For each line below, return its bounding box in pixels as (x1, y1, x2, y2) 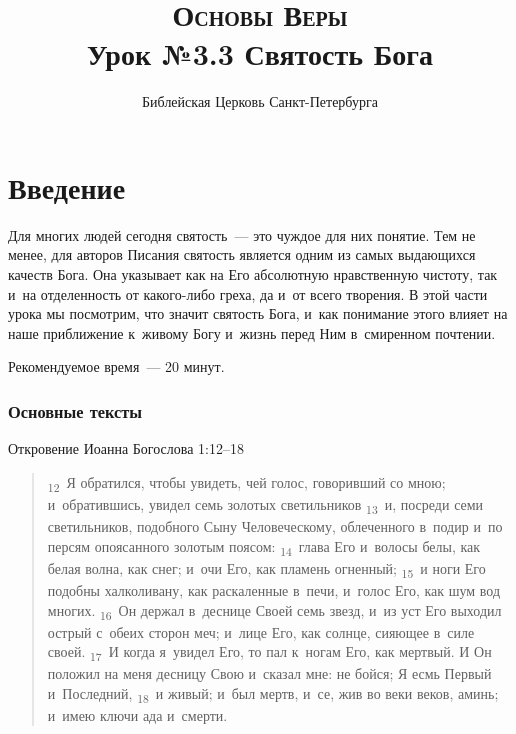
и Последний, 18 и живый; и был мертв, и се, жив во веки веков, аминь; (47, 682, 499, 706)
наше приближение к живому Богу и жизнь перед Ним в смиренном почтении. (8, 322, 496, 343)
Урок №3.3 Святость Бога (87, 33, 433, 74)
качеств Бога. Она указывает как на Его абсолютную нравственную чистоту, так (8, 264, 498, 285)
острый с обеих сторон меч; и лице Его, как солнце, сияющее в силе (47, 621, 475, 642)
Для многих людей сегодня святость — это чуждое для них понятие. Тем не (8, 224, 476, 245)
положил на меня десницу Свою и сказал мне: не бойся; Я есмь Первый (47, 663, 492, 684)
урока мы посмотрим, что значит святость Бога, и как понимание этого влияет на (8, 303, 508, 324)
